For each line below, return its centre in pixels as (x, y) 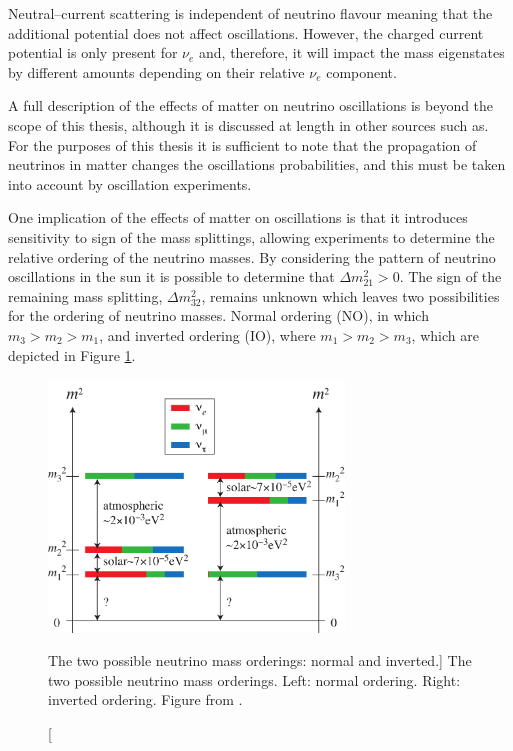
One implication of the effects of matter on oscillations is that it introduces (238, 217)
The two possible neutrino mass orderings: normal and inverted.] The (260, 660)
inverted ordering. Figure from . (145, 699)
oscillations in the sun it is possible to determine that (171, 276)
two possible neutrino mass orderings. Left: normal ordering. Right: (254, 679)
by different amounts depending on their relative (156, 71)
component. (361, 71)
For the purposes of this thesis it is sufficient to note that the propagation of (242, 144)
